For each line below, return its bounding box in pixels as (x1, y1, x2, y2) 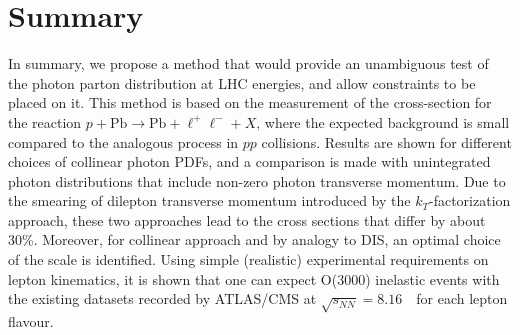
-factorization (428, 190, 511, 211)
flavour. (8, 311, 54, 332)
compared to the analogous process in (8, 131, 239, 152)
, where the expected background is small (256, 111, 510, 132)
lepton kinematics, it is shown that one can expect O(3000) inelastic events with (8, 268, 500, 289)
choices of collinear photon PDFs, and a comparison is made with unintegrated (8, 151, 491, 172)
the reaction (8, 111, 82, 132)
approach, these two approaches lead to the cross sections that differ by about (8, 209, 486, 230)
